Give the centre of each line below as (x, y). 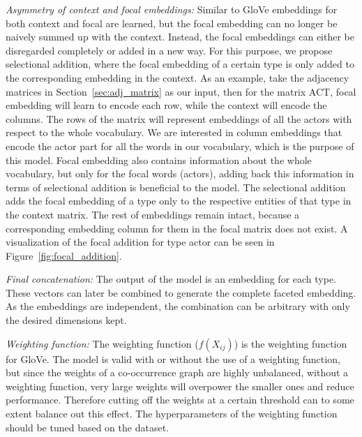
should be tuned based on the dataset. (87, 427)
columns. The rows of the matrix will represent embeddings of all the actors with (179, 118)
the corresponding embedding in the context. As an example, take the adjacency (178, 77)
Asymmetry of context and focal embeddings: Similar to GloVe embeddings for (172, 9)
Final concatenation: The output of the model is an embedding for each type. (171, 279)
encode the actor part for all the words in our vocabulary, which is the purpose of (180, 146)
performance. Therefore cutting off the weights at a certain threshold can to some (180, 400)
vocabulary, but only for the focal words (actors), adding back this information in (180, 173)
